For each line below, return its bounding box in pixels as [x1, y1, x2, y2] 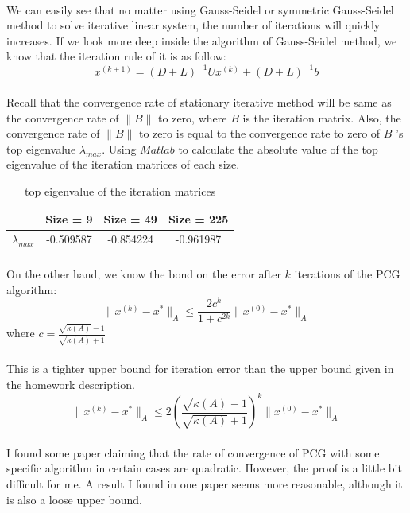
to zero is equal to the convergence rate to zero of [138, 125, 381, 142]
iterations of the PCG [294, 266, 400, 282]
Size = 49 [103, 210, 157, 227]
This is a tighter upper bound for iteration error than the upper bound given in [6, 360, 394, 377]
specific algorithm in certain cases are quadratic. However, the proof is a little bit [6, 460, 402, 476]
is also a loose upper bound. [6, 491, 143, 507]
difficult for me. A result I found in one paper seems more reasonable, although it [6, 475, 403, 492]
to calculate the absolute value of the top [178, 140, 378, 157]
